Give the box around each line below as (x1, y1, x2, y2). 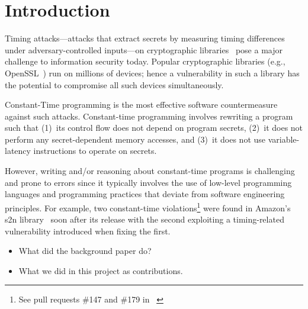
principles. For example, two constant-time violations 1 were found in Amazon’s (5, 199, 291, 214)
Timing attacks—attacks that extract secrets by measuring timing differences (5, 32, 285, 44)
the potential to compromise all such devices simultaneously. (5, 78, 224, 91)
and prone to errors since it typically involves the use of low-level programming (5, 176, 292, 188)
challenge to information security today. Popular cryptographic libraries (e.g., (5, 55, 285, 67)
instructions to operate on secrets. (33, 144, 157, 157)
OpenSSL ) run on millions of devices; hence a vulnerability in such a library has (5, 66, 300, 79)
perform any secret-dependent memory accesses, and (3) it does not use (5, 133, 266, 145)
